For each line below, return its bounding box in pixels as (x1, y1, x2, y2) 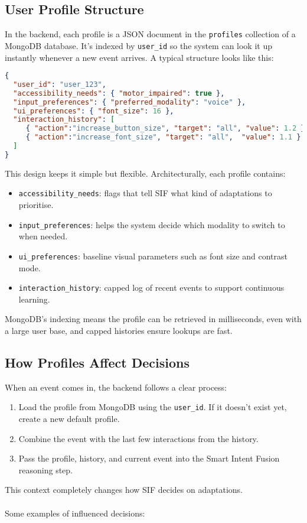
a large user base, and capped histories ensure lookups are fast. (5, 324, 233, 337)
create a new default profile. (18, 412, 120, 425)
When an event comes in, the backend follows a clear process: (5, 381, 227, 393)
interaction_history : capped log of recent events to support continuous (18, 281, 285, 294)
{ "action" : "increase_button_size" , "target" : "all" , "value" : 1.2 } (25, 124, 305, 133)
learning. (18, 293, 50, 305)
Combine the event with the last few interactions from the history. (18, 432, 259, 444)
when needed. (18, 230, 68, 242)
